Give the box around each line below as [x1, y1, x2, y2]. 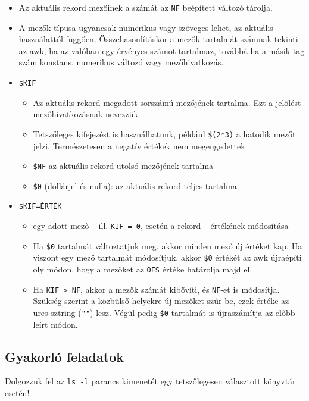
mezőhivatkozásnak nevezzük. [33, 108, 141, 120]
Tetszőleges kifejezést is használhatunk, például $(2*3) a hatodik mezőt [33, 127, 296, 140]
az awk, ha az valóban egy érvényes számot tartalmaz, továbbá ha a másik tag [18, 44, 305, 57]
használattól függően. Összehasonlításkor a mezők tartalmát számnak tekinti [18, 33, 298, 45]
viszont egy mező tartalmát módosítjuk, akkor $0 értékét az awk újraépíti [33, 251, 302, 264]
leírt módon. [33, 318, 78, 330]
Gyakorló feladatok [5, 347, 124, 365]
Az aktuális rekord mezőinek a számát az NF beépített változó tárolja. [18, 1, 273, 13]
